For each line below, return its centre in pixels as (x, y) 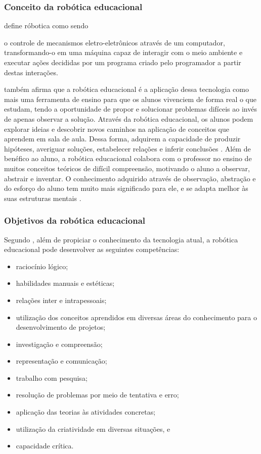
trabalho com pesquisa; (52, 377)
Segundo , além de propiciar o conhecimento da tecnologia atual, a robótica (121, 239)
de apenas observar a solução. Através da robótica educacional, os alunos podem (129, 118)
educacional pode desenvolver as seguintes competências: (92, 249)
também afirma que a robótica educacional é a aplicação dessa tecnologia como (126, 89)
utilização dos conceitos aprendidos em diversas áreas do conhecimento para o (136, 317)
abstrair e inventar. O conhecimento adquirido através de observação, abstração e (130, 178)
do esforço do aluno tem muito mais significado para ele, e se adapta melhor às (126, 188)
